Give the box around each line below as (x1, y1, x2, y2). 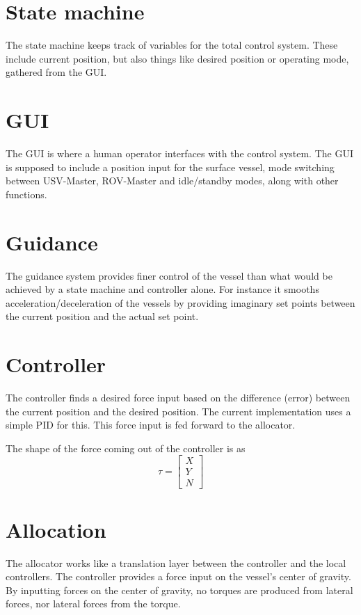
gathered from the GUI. (6, 65, 107, 79)
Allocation (6, 515, 106, 543)
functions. (6, 186, 47, 201)
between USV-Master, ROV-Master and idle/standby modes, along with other (6, 173, 339, 188)
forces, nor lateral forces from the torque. (6, 596, 181, 611)
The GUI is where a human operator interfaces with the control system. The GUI (6, 146, 353, 161)
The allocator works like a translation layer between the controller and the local (6, 555, 346, 570)
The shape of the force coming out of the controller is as (6, 440, 246, 455)
